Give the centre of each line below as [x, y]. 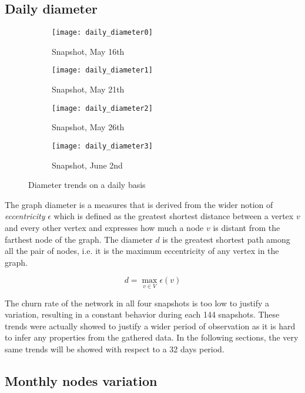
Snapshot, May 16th [88, 51]
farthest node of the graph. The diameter [79, 239]
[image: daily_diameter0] [102, 33]
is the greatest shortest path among [226, 239]
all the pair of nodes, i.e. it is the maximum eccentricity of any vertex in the [142, 251]
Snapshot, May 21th [88, 89]
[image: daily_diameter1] [102, 70]
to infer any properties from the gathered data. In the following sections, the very [152, 337]
